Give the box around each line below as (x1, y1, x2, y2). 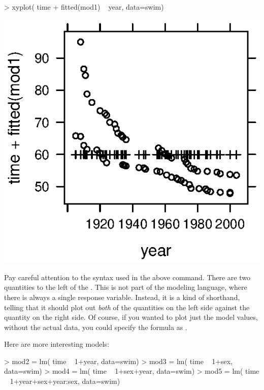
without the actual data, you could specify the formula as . (4, 321, 187, 332)
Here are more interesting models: (4, 339, 109, 349)
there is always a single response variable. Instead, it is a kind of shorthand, (4, 291, 240, 302)
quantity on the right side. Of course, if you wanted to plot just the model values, (4, 312, 258, 322)
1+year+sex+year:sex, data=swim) (10, 376, 120, 386)
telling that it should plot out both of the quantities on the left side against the (4, 302, 250, 312)
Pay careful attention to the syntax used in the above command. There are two (4, 272, 250, 282)
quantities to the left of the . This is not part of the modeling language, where (4, 282, 247, 292)
